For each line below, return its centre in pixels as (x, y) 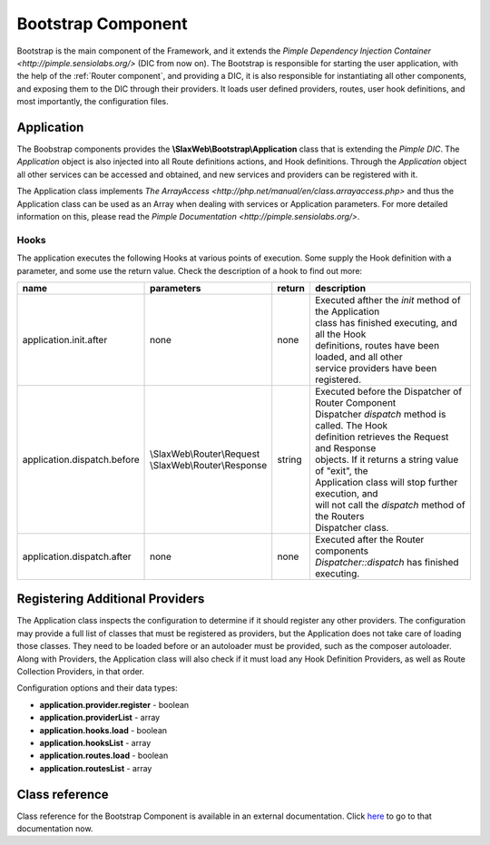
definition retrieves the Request (382, 437)
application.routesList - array (96, 768)
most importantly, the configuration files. (93, 102)
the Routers (339, 516)
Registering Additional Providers (111, 599)
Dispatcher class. (352, 527)
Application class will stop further (386, 482)
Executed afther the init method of (388, 300)
